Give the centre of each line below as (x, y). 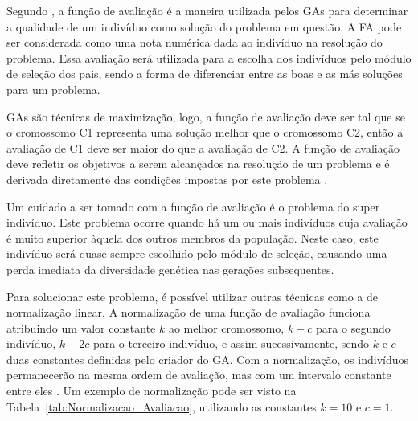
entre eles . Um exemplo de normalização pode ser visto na (152, 391)
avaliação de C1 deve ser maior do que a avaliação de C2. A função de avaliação (203, 147)
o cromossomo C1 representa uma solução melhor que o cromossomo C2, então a (205, 132)
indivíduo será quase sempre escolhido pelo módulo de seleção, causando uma (197, 253)
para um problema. (53, 89)
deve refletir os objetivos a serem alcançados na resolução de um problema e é (198, 163)
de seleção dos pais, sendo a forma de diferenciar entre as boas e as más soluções (205, 74)
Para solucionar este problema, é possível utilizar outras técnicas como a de (193, 296)
